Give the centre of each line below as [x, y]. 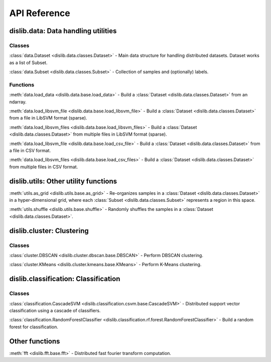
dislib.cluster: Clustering [49, 231]
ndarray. [18, 102]
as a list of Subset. [28, 62]
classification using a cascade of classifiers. [55, 310]
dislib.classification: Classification [65, 279]
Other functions [35, 341]
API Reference [40, 13]
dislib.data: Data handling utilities [63, 31]
